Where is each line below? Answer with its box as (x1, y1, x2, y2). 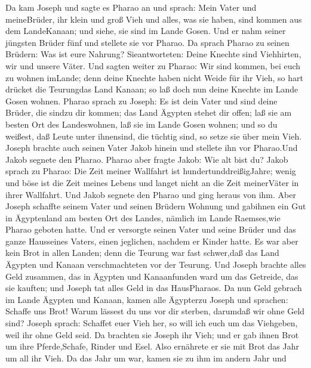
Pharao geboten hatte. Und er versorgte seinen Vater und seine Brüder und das (5, 223, 296, 236)
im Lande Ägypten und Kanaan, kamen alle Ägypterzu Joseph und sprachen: (5, 293, 288, 305)
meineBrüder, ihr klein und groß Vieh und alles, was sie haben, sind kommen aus (5, 13, 302, 25)
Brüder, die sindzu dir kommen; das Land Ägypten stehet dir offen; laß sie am (5, 106, 292, 119)
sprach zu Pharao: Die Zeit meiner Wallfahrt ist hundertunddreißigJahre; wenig (5, 165, 296, 177)
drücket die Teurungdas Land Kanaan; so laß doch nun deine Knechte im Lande (5, 83, 298, 95)
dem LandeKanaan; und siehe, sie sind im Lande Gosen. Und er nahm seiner (5, 24, 286, 37)
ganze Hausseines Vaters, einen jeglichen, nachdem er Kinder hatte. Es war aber (5, 234, 298, 247)
